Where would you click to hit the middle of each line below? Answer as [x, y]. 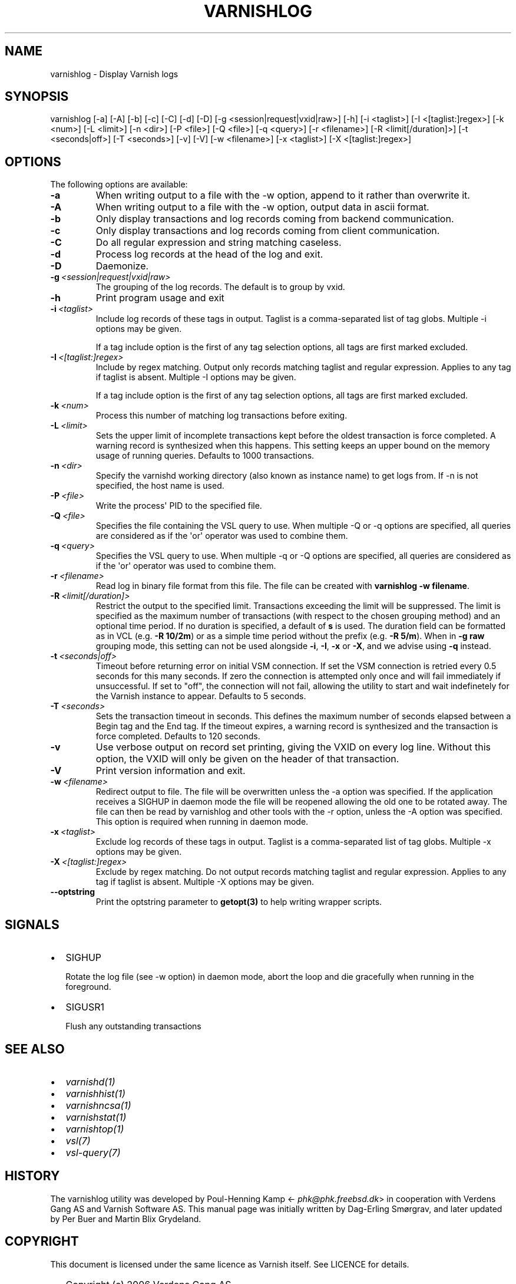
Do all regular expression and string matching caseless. [219, 243]
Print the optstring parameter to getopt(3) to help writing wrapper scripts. [239, 902]
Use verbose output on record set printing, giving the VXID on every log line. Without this [293, 747]
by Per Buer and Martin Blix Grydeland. [126, 1219]
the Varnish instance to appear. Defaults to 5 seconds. [201, 696]
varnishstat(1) [96, 1117]
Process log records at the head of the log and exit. [209, 254]
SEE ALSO [35, 1049]
